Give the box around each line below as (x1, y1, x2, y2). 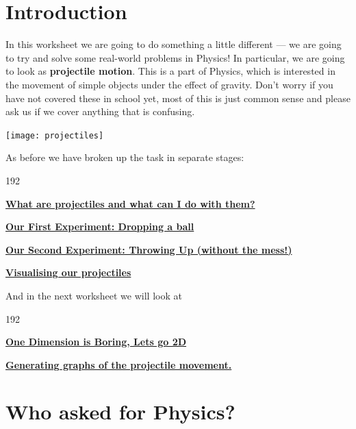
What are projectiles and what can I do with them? (5, 196, 255, 210)
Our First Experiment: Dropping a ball (5, 219, 194, 234)
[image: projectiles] (5, 130, 104, 140)
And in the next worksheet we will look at (5, 288, 182, 302)
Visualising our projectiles (5, 265, 131, 280)
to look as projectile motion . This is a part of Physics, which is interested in (5, 64, 335, 78)
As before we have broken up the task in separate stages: (5, 150, 244, 164)
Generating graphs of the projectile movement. (5, 357, 232, 371)
